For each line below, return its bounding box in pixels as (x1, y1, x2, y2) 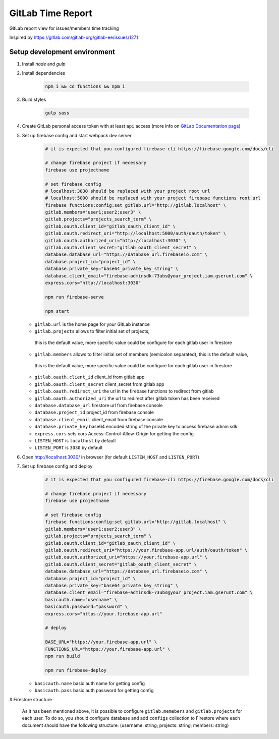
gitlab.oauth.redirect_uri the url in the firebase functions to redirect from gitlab (34, 388, 214, 394)
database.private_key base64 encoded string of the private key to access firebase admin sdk (34, 424, 238, 430)
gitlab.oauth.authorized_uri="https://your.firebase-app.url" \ (45, 554, 208, 560)
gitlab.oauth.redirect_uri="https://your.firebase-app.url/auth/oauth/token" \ (45, 547, 248, 553)
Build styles (22, 96, 46, 103)
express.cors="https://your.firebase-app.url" (45, 611, 162, 616)
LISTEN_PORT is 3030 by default (34, 444, 103, 451)
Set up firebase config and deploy (22, 463, 93, 469)
